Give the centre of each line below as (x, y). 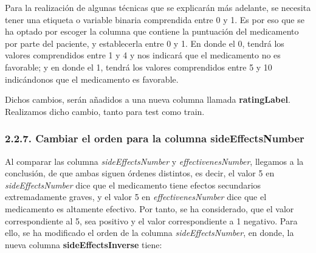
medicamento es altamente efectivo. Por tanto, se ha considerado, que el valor (149, 208)
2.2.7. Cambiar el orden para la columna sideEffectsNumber (155, 138)
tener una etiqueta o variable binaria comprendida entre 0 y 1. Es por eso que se (155, 19)
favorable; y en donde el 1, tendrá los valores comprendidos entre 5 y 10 (139, 67)
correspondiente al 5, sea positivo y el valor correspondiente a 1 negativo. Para (151, 220)
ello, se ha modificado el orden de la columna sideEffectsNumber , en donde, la (149, 233)
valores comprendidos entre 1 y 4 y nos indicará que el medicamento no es (143, 55)
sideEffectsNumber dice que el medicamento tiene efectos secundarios (133, 185)
